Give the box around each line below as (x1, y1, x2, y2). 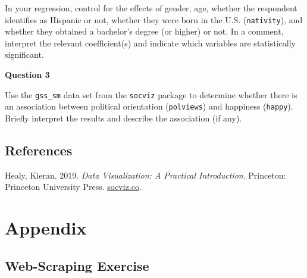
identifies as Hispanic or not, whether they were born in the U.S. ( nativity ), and (5, 13, 303, 26)
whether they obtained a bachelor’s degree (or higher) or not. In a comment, (5, 25, 284, 38)
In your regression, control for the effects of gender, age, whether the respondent (5, 2, 297, 14)
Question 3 (5, 68, 50, 81)
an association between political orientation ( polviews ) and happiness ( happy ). (5, 100, 293, 113)
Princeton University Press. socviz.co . (5, 180, 142, 193)
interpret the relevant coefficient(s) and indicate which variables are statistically (5, 36, 296, 49)
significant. (5, 48, 44, 61)
